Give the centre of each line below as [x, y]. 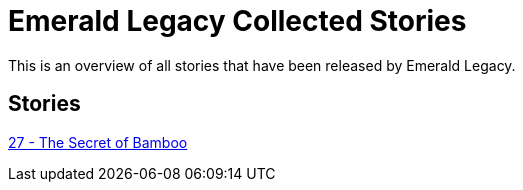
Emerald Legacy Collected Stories [237, 21]
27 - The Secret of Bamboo [98, 142]
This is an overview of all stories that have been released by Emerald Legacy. [262, 65]
